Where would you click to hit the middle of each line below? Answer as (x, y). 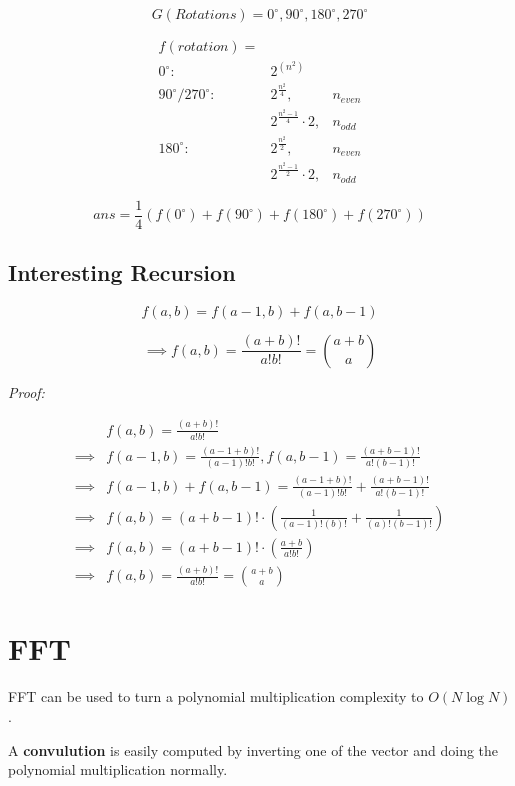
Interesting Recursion (122, 272)
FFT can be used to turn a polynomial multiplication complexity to (216, 696)
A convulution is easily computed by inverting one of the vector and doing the (253, 749)
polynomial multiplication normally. (118, 769)
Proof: (26, 391)
